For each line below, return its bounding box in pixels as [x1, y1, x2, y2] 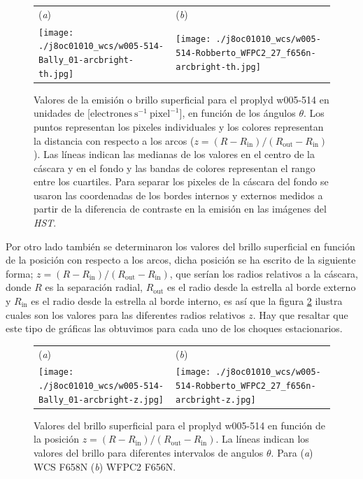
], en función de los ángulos [179, 106, 296, 120]
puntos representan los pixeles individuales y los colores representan [34, 119, 324, 134]
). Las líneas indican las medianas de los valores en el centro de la [34, 147, 315, 162]
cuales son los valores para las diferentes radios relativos [6, 307, 245, 322]
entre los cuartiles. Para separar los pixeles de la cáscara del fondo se [34, 174, 329, 189]
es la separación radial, [45, 280, 143, 294]
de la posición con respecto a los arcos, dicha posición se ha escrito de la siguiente [6, 252, 356, 267]
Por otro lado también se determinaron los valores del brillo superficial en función [6, 238, 355, 253]
